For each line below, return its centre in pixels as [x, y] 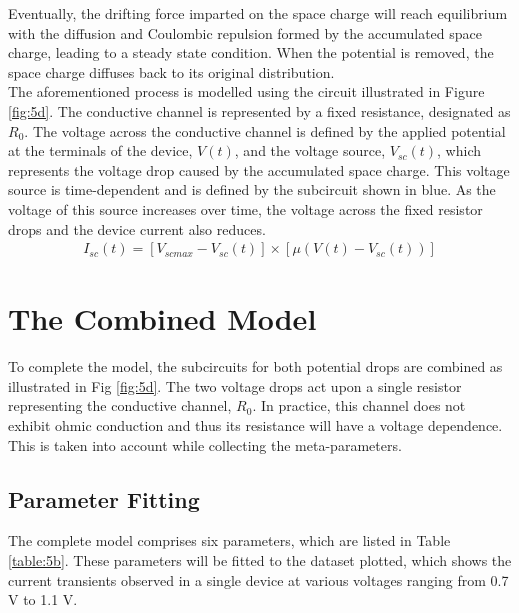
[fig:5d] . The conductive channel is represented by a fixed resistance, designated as [259, 110]
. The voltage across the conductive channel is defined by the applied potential [265, 130]
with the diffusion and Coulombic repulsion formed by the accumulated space [245, 32]
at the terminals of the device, [100, 150]
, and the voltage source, [310, 150]
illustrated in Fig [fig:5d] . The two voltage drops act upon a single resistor [235, 385]
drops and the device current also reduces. [137, 228]
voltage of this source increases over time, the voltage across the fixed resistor [245, 208]
